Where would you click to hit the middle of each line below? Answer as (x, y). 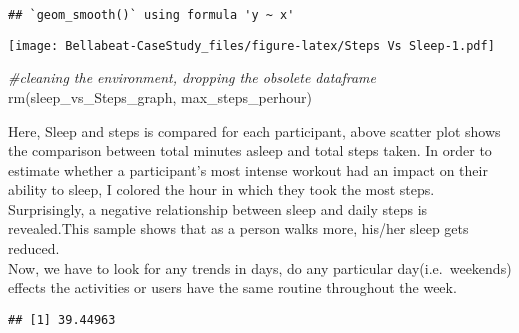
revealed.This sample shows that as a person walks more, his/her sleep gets (238, 228)
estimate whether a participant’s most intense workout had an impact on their (248, 169)
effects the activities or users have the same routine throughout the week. (232, 287)
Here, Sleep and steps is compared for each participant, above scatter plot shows (254, 130)
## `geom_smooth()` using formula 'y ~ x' (151, 15)
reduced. (34, 248)
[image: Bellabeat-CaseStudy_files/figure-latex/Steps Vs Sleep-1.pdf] (251, 45)
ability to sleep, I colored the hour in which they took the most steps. (221, 189)
